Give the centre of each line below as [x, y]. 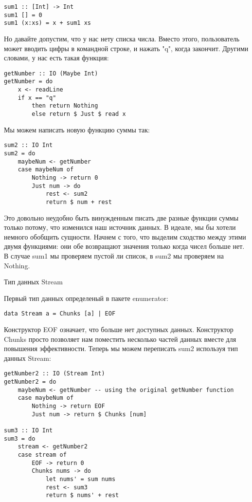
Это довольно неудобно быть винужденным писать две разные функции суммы [121, 217]
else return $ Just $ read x [79, 114]
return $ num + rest [79, 202]
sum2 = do [20, 153]
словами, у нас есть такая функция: [56, 58]
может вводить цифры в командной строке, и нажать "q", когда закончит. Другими [126, 48]
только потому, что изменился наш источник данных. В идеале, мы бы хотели [120, 227]
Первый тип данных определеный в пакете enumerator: [86, 298]
